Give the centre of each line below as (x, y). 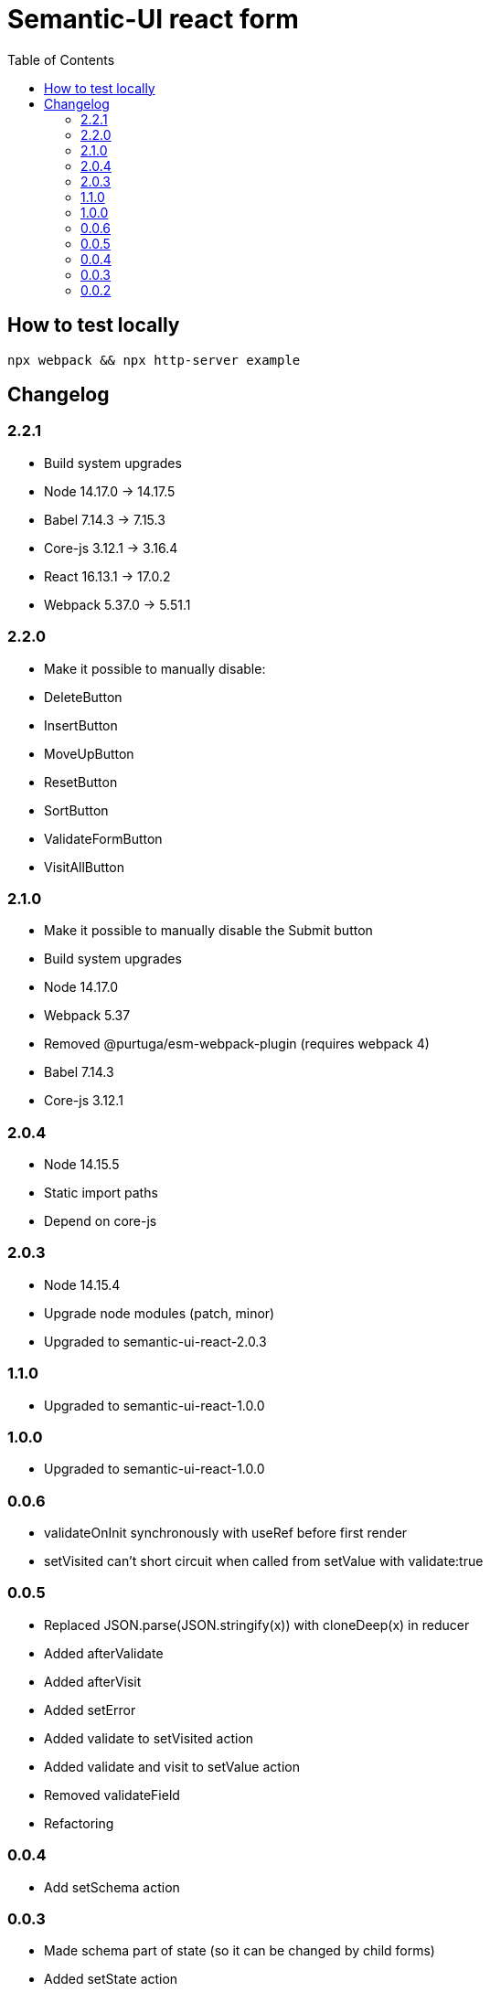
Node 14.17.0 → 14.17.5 (110, 491)
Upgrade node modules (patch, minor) (160, 1313)
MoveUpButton (89, 753)
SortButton (76, 810)
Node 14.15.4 (82, 1284)
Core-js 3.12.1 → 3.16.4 (111, 548)
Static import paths (101, 1193)
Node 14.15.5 (82, 1165)
